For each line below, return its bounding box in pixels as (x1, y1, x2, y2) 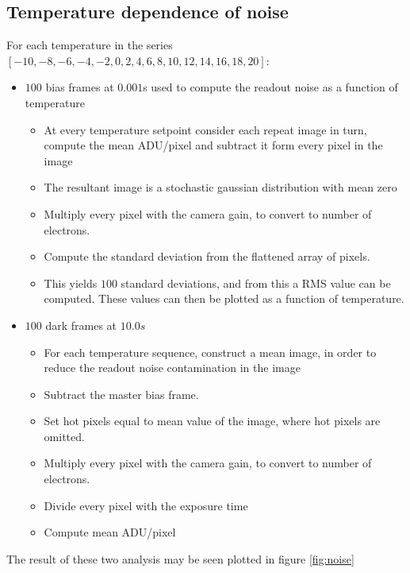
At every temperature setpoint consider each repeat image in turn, (44, 121, 367, 137)
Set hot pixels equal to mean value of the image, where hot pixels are (44, 412, 381, 429)
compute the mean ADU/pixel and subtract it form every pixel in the (44, 137, 383, 153)
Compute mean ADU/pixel (44, 524, 176, 540)
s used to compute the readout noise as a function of (143, 79, 398, 95)
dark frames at (45, 316, 117, 333)
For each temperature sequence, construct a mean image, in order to (44, 343, 377, 360)
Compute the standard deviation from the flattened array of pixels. (44, 248, 370, 265)
